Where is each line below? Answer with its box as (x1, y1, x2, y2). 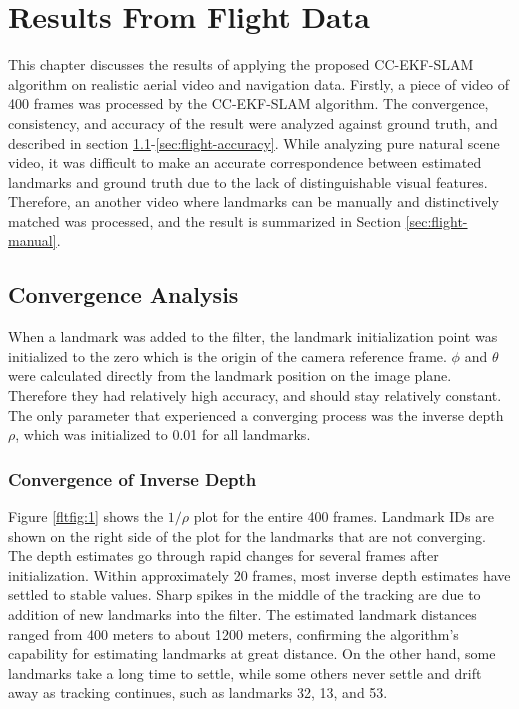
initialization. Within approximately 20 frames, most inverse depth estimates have (8, 564, 511, 585)
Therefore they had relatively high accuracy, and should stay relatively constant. (8, 385, 502, 406)
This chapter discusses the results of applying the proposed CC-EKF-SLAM (8, 54, 474, 75)
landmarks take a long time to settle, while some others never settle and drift (8, 662, 482, 683)
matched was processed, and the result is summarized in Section (8, 210, 401, 231)
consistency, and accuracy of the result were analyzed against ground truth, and (8, 112, 498, 133)
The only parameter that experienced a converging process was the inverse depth (8, 404, 504, 425)
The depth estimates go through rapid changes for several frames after (8, 545, 439, 566)
